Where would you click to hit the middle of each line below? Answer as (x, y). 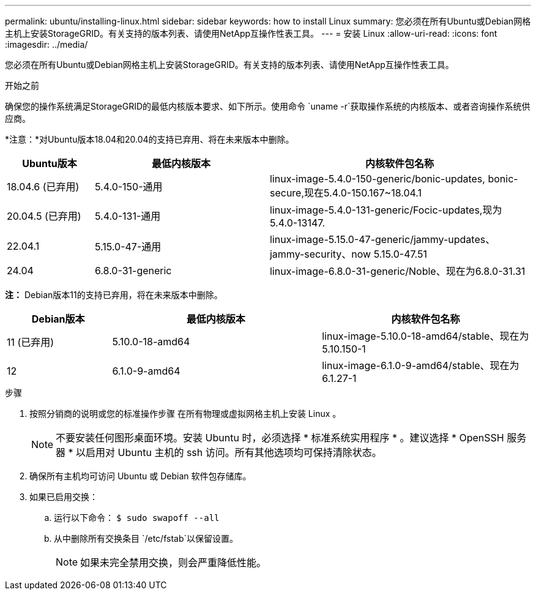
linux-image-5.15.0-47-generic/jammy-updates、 (382, 239)
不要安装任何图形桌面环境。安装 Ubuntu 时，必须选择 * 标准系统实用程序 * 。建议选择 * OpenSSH (280, 438)
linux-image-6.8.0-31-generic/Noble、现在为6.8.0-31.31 (397, 271)
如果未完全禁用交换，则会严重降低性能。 (173, 563)
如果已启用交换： (64, 497)
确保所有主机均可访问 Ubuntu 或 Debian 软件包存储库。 (140, 476)
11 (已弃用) (31, 342)
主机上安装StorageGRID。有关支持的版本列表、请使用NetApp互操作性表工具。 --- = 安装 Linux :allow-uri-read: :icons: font (251, 33)
